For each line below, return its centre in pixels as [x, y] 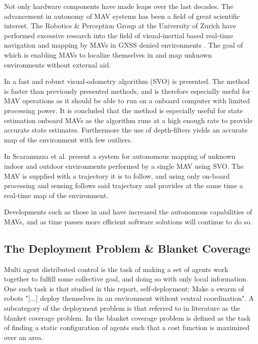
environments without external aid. [57, 64]
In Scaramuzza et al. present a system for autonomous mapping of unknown [120, 156]
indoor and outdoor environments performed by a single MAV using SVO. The [124, 166]
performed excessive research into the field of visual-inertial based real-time [119, 35]
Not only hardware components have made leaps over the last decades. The [119, 6]
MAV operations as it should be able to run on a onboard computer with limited [127, 101]
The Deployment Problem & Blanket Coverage [127, 248]
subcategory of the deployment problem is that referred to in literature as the [122, 308]
